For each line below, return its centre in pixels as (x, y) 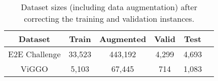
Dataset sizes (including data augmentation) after (109, 7)
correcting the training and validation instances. (109, 18)
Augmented (123, 39)
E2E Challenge (34, 54)
